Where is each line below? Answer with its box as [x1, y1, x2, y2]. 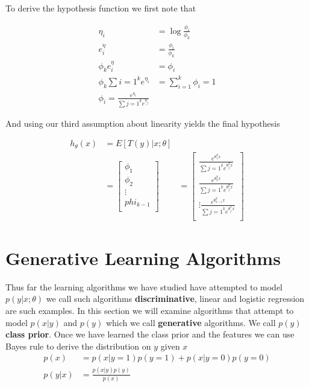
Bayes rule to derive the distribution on [5, 339, 151, 352]
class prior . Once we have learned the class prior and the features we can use [5, 328, 295, 341]
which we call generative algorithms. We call [105, 316, 276, 328]
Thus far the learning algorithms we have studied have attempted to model [5, 280, 282, 293]
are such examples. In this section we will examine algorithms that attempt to [5, 304, 294, 317]
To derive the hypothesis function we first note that [5, 2, 196, 14]
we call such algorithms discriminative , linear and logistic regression [46, 292, 305, 305]
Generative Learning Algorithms [5, 245, 281, 270]
